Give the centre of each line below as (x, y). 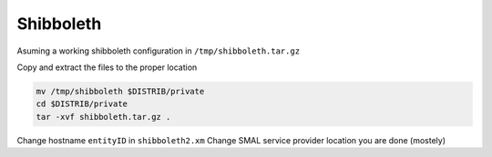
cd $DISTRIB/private (82, 104)
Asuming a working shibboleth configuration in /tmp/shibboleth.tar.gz (159, 51)
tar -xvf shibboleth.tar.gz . (103, 117)
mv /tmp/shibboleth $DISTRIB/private (120, 91)
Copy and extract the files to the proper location (107, 67)
